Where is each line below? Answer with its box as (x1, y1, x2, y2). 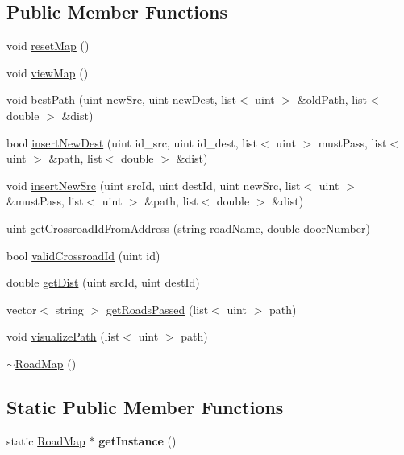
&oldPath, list (297, 91, 368, 108)
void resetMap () (6, 37, 90, 54)
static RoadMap (6, 432, 85, 449)
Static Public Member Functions (6, 394, 284, 419)
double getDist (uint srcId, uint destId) (6, 274, 200, 291)
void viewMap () (6, 64, 89, 81)
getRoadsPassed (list (106, 300, 209, 317)
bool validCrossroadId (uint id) (6, 246, 160, 263)
